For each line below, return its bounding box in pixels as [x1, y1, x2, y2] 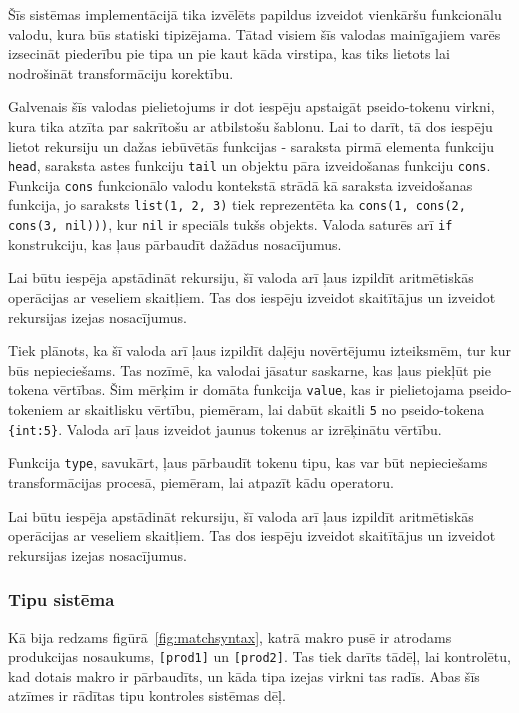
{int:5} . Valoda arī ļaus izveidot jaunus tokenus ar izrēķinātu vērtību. [8, 418, 442, 439]
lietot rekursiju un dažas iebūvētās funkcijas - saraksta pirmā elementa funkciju [8, 135, 494, 156]
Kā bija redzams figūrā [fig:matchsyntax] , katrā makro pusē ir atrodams [8, 626, 452, 647]
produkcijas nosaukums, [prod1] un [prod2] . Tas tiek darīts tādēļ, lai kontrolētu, [8, 646, 511, 667]
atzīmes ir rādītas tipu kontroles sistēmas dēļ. [8, 685, 286, 706]
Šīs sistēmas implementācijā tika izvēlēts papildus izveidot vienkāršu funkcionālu [8, 4, 502, 24]
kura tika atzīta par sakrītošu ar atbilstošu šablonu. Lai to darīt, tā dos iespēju [8, 115, 493, 136]
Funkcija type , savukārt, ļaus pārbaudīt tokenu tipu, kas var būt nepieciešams [8, 452, 488, 473]
